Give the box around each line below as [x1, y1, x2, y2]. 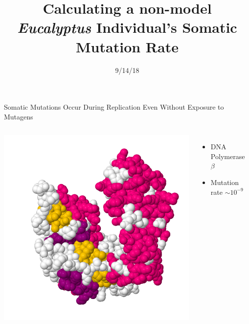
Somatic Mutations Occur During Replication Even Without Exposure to [4, 102, 224, 112]
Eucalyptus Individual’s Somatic [17, 17, 237, 38]
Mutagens [4, 111, 33, 121]
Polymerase [210, 151, 245, 161]
